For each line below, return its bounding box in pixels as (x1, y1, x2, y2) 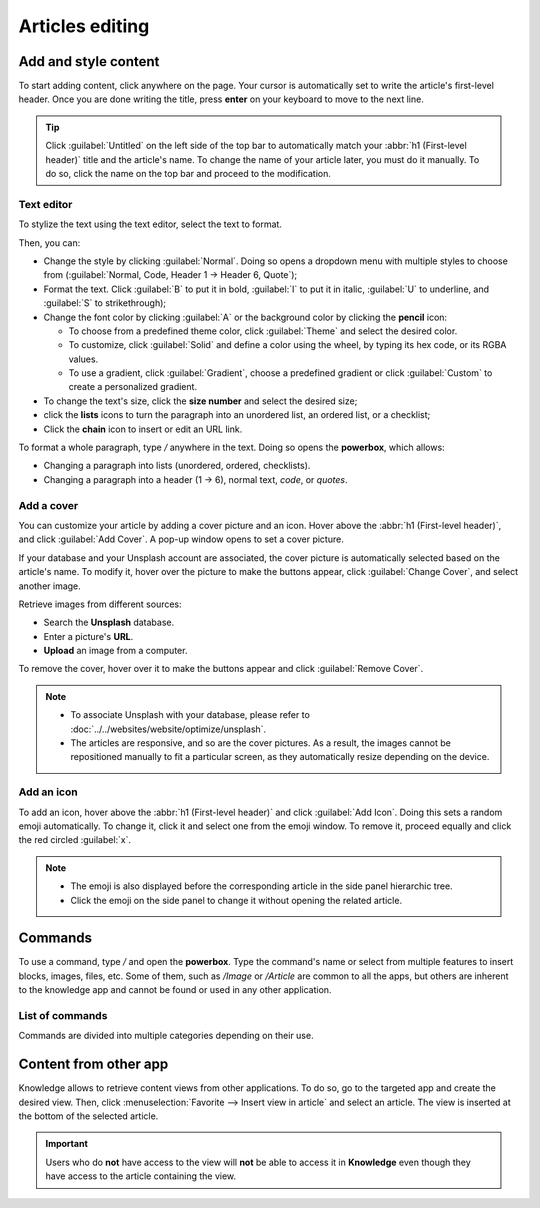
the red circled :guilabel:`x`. (18, 834, 132, 846)
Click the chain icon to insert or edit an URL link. (43, 423, 243, 435)
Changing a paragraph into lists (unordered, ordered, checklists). (43, 460, 311, 472)
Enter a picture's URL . (43, 630, 134, 642)
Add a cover (18, 498, 79, 512)
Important (45, 1138, 89, 1150)
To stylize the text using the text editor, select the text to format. (18, 218, 282, 230)
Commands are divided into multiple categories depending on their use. (18, 1030, 314, 1042)
